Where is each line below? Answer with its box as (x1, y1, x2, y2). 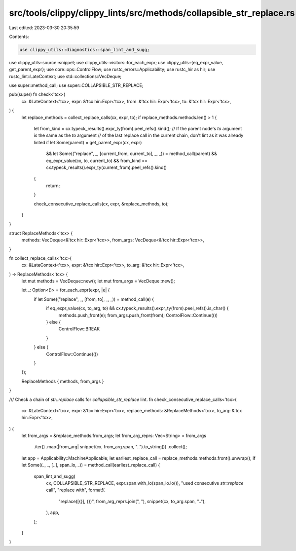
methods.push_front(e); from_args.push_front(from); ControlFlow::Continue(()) (58, 312, 218, 318)
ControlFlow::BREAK (58, 326, 100, 332)
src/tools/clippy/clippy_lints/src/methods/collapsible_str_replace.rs (9, 7, 295, 18)
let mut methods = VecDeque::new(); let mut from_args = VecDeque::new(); (21, 278, 175, 284)
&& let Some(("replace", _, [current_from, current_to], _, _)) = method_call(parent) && (46, 151, 217, 157)
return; (46, 183, 60, 189)
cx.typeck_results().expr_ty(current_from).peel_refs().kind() (46, 164, 167, 170)
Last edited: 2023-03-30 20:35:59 (9, 25, 79, 31)
